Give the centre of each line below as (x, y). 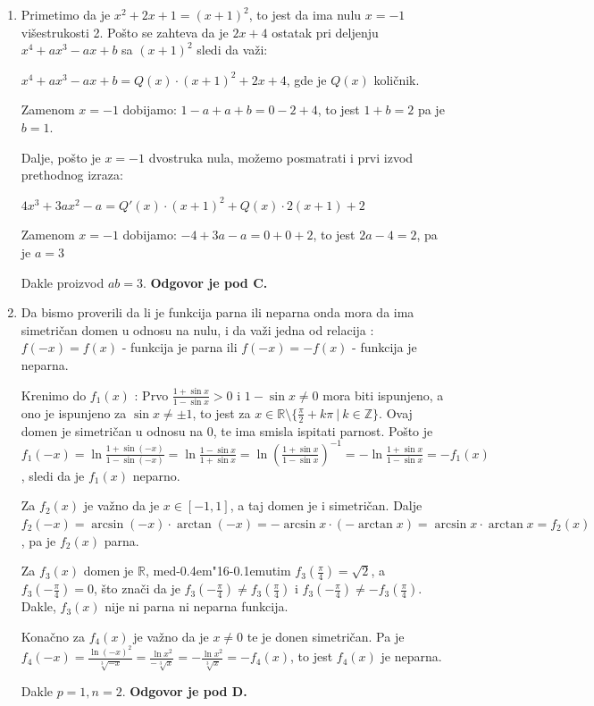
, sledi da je (53, 475)
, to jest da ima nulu (305, 14)
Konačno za (53, 636)
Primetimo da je (66, 14)
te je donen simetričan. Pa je (326, 636)
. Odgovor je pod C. (205, 282)
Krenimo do (54, 395)
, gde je (306, 79)
